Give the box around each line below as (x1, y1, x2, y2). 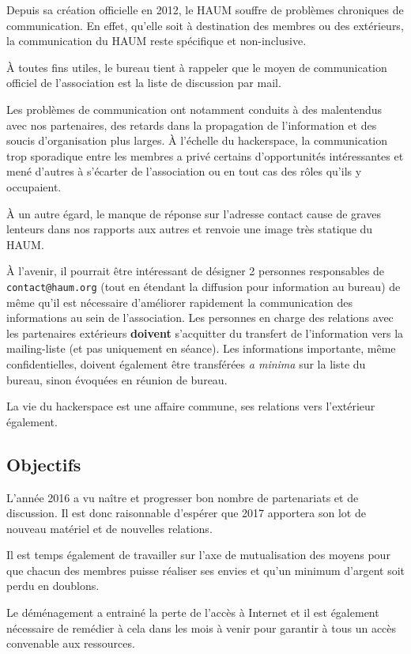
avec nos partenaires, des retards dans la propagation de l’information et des (6, 116, 377, 133)
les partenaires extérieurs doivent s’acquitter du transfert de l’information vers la (6, 324, 404, 341)
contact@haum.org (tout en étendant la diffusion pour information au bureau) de (6, 278, 401, 294)
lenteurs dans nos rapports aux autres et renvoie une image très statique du (6, 221, 373, 237)
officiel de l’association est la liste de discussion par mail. (6, 74, 281, 91)
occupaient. (6, 178, 62, 195)
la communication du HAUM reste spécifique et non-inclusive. (6, 32, 307, 49)
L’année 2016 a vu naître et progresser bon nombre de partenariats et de (6, 489, 359, 505)
